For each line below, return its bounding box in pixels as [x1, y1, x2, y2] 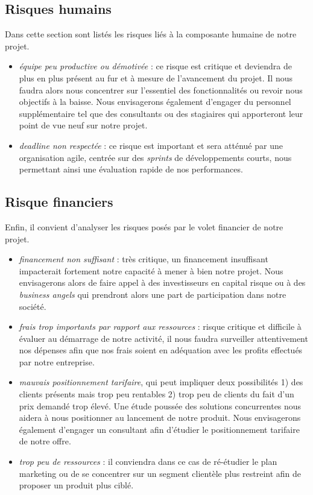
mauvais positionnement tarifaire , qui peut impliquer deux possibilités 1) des [19, 376, 303, 388]
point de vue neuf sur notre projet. [19, 119, 148, 131]
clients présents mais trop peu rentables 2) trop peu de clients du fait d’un [19, 388, 294, 400]
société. [19, 300, 46, 312]
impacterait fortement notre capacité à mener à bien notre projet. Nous [19, 264, 283, 277]
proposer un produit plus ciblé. [19, 479, 134, 491]
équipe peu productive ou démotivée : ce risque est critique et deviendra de [19, 60, 292, 72]
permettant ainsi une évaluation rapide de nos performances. [19, 163, 243, 175]
